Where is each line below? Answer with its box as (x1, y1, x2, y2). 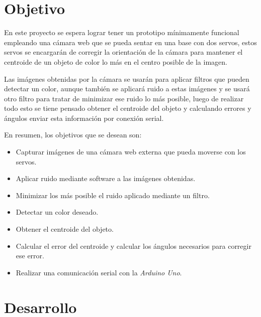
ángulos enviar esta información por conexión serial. (4, 112, 164, 123)
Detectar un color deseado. (16, 207, 99, 217)
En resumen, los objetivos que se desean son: (4, 129, 142, 140)
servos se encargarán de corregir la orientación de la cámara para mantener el (4, 47, 243, 57)
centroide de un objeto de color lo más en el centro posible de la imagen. (4, 56, 227, 67)
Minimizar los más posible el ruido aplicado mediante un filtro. (16, 190, 210, 200)
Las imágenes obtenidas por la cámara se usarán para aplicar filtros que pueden (4, 73, 249, 84)
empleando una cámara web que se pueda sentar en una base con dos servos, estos (4, 37, 257, 47)
